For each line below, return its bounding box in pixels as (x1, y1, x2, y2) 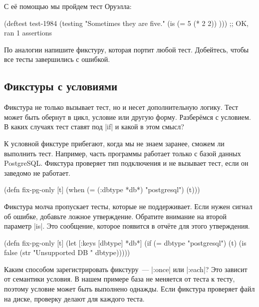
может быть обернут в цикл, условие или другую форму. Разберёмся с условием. (4, 111, 251, 122)
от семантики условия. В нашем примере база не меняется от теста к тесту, (4, 274, 235, 284)
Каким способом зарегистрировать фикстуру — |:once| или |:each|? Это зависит (4, 264, 248, 274)
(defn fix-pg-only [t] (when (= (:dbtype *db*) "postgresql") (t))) (4, 184, 200, 195)
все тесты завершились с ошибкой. (4, 54, 110, 64)
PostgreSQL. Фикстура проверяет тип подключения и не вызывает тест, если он (4, 158, 249, 168)
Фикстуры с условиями (4, 78, 118, 94)
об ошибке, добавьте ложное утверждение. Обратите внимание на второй (4, 211, 227, 221)
